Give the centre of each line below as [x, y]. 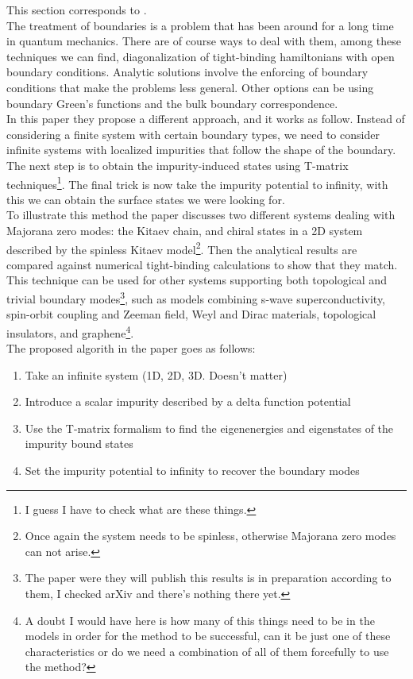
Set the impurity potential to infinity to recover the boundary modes [192, 471]
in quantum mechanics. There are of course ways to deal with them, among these [204, 41]
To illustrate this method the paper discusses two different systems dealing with [201, 215]
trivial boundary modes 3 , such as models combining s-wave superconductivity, [196, 297]
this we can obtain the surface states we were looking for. [146, 199]
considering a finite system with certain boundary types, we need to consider [193, 134]
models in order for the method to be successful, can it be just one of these [208, 636]
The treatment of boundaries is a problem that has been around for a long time [200, 25]
